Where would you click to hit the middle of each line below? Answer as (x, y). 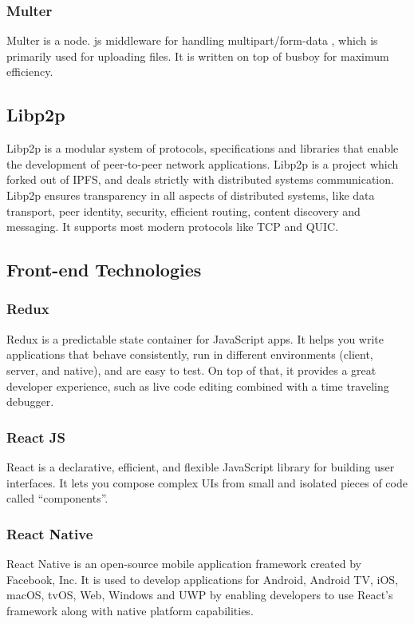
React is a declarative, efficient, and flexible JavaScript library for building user (201, 466)
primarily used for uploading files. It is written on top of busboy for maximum (198, 56)
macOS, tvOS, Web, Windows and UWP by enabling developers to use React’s (200, 595)
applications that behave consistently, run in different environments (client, (190, 354)
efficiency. (30, 72)
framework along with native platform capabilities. (130, 610)
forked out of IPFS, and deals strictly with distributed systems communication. (200, 179)
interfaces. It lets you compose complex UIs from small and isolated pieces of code (207, 482)
